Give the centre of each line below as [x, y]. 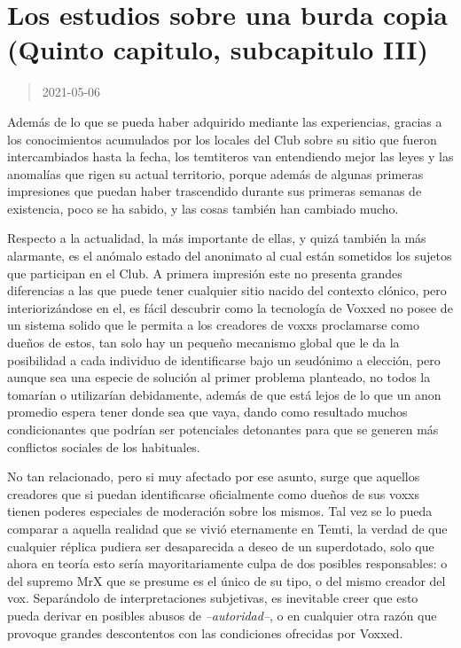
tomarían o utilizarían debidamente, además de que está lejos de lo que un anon [224, 394]
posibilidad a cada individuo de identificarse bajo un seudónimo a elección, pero [224, 359]
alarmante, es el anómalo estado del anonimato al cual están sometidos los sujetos [230, 256]
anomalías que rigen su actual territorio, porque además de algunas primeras [215, 173]
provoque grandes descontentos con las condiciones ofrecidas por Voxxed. [205, 632]
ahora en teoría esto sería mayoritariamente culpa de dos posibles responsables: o [227, 563]
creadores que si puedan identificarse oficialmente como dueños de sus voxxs [213, 493]
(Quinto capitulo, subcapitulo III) [218, 49]
